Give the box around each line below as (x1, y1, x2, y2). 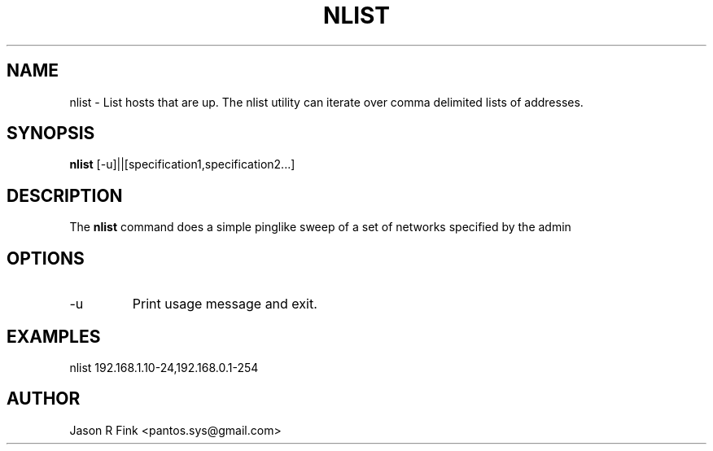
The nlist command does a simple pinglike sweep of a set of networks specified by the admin (69, 220, 571, 234)
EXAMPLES (7, 326, 101, 347)
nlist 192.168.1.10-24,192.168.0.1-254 (69, 360, 259, 374)
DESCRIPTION (7, 185, 123, 206)
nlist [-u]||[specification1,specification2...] (69, 157, 295, 172)
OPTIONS (7, 247, 85, 269)
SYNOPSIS (7, 123, 95, 144)
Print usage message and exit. (132, 296, 317, 313)
